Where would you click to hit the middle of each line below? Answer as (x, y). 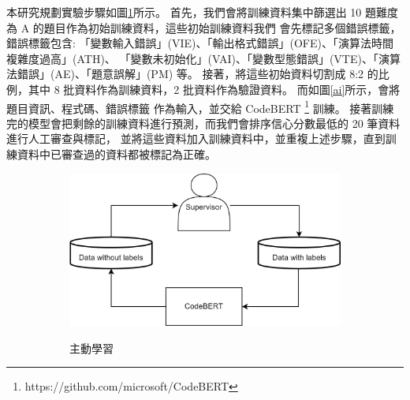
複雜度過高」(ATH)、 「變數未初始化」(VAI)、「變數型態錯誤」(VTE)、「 (192, 58)
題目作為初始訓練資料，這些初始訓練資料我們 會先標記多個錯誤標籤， (222, 27)
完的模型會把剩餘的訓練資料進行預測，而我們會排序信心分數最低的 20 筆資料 (203, 123)
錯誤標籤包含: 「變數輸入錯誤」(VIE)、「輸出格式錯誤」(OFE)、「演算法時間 (200, 43)
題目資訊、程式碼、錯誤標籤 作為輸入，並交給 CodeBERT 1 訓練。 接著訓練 (200, 107)
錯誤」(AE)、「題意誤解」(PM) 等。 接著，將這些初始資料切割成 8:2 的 (198, 74)
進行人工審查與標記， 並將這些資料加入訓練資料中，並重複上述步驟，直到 (196, 138)
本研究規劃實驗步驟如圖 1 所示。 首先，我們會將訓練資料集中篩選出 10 (184, 12)
